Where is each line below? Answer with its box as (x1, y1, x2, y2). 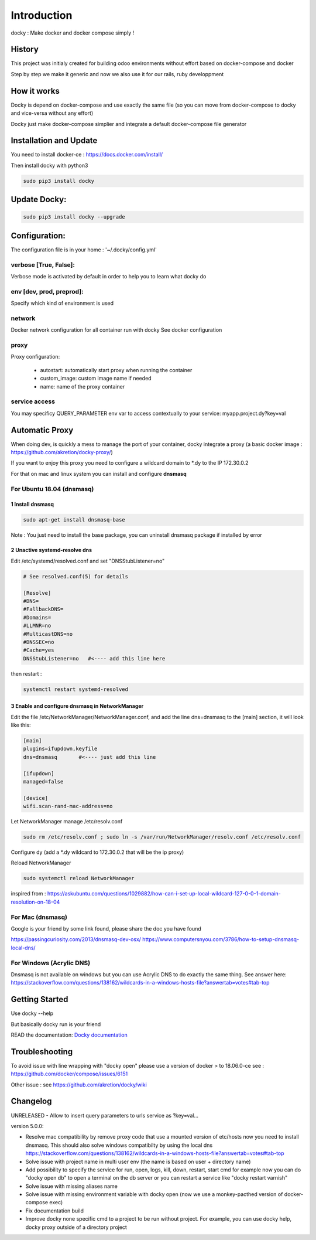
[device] (23, 795, 49, 801)
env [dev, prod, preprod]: (11, 287, 84, 295)
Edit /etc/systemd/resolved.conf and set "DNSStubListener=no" (11, 557, 165, 564)
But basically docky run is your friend (11, 1020, 101, 1028)
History (11, 45, 39, 54)
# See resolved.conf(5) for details (23, 573, 129, 580)
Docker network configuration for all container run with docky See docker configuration (11, 326, 222, 333)
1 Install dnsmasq (11, 501, 54, 508)
